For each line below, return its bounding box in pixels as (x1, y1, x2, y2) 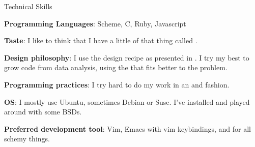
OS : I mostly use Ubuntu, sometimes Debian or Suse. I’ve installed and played (4, 96, 250, 107)
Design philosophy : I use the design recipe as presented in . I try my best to (4, 52, 249, 63)
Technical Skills (4, 1, 52, 11)
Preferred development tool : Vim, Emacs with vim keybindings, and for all (4, 123, 251, 134)
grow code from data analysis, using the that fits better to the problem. (4, 62, 228, 73)
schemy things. (4, 133, 50, 144)
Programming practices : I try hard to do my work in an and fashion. (4, 79, 230, 90)
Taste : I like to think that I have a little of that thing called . (4, 35, 197, 46)
